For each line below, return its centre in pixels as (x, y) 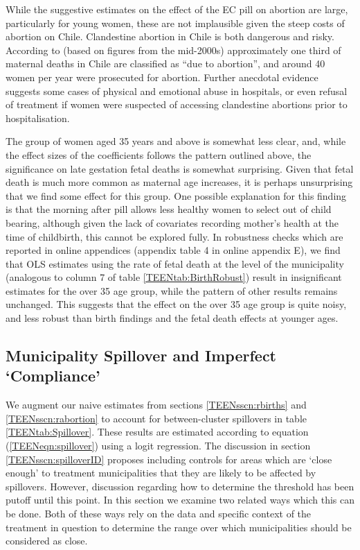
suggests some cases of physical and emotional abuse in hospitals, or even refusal (177, 91)
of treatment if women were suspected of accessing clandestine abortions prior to (177, 104)
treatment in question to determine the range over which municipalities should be (179, 527)
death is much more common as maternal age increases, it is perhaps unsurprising (179, 182)
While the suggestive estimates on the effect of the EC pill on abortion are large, (177, 9)
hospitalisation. (38, 118)
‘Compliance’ (53, 376)
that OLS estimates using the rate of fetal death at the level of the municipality (175, 263)
